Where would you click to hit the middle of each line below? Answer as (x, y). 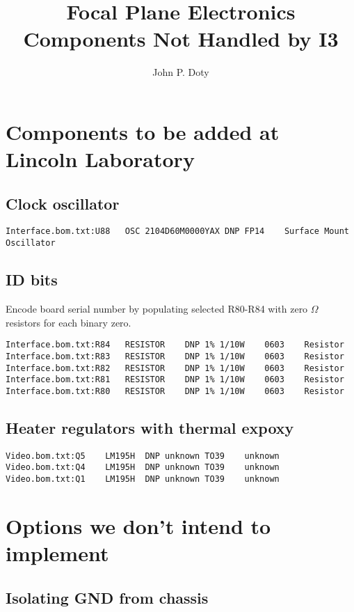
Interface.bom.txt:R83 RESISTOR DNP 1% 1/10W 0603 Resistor (175, 356)
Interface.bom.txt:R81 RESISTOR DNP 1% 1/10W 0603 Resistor (175, 380)
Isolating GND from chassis (107, 597)
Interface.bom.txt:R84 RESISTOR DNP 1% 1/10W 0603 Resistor (175, 345)
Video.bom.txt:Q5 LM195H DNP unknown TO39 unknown (143, 456)
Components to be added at (143, 131)
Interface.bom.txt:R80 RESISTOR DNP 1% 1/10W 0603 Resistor (175, 391)
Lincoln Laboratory (100, 159)
